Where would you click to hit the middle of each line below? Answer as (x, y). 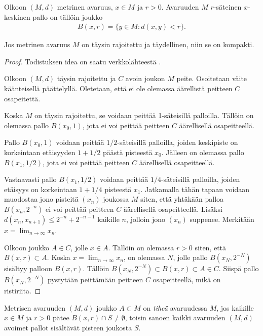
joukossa (116, 199)
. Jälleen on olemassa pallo (203, 152)
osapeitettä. (22, 98)
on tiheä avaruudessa (175, 307)
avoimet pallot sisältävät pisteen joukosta (68, 327)
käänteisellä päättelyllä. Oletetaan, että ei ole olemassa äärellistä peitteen (118, 88)
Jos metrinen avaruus (37, 44)
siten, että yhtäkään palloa (182, 199)
